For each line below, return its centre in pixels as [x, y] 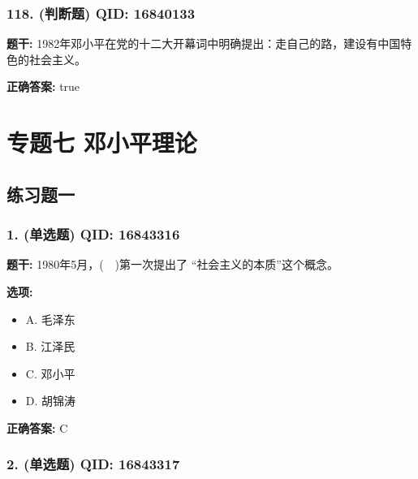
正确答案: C [37, 427]
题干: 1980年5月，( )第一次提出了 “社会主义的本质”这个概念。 [172, 264]
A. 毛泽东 [50, 319]
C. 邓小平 [50, 373]
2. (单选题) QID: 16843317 [93, 464]
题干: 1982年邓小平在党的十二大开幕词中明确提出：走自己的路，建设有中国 [204, 43]
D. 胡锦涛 [51, 401]
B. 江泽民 [50, 346]
